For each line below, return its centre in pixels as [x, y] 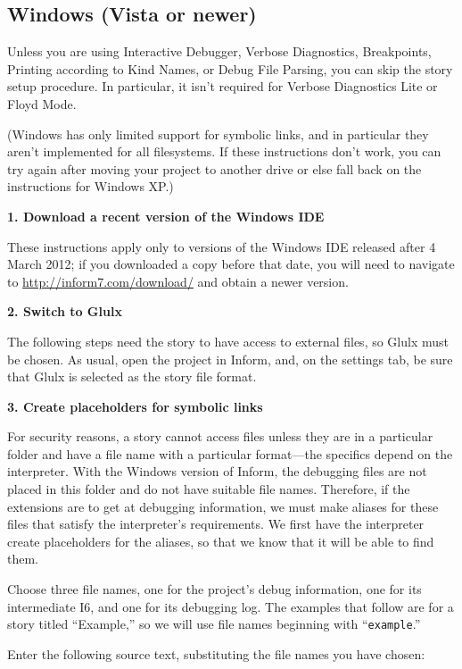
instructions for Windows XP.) [91, 186]
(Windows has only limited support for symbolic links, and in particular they [218, 134]
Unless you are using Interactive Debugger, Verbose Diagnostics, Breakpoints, [219, 51]
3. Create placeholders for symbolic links [135, 406]
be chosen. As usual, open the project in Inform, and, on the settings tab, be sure [230, 359]
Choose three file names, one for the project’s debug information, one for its [214, 589]
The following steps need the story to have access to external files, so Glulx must [228, 341]
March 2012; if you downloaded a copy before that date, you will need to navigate [231, 264]
